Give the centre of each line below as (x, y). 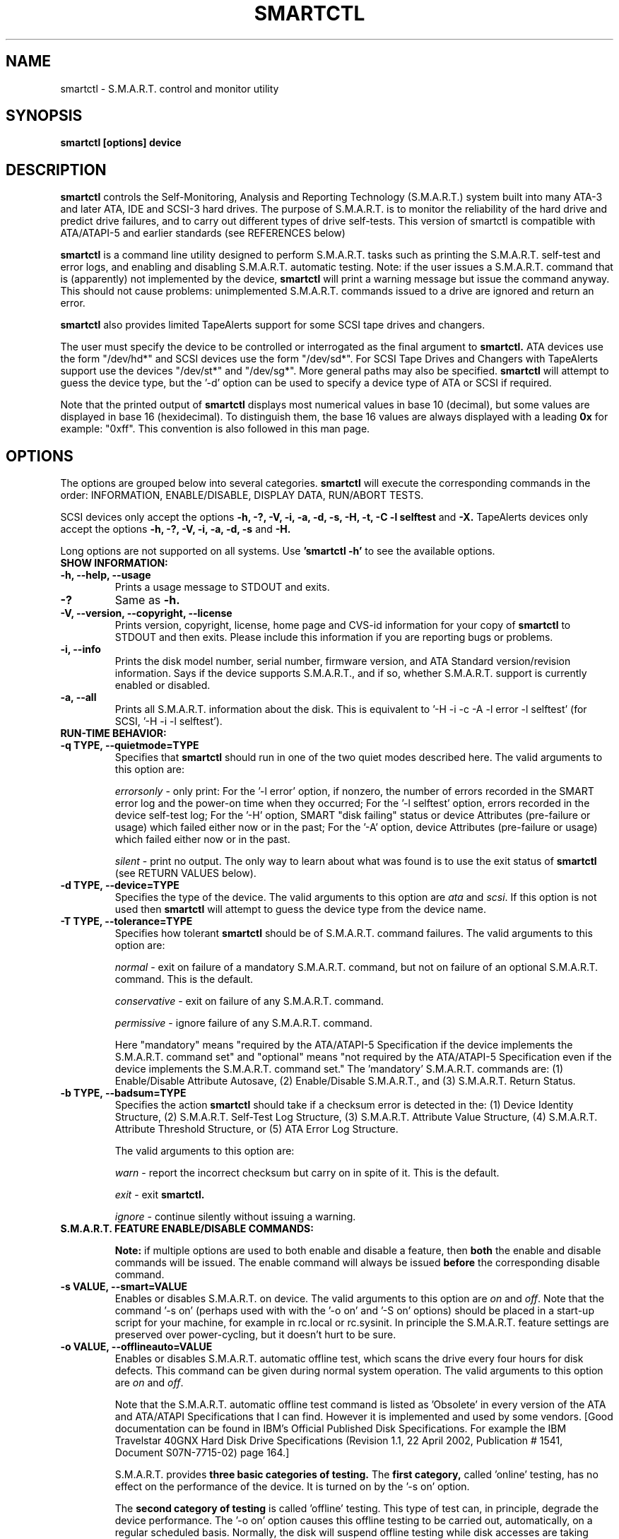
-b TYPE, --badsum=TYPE (123, 1093)
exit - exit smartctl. (160, 1195)
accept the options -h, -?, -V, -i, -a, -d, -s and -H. (176, 529)
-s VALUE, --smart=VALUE (124, 1287)
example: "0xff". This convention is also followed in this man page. (215, 429)
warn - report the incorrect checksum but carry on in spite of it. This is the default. (307, 1173)
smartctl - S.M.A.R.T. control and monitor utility (170, 88)
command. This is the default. (184, 979)
